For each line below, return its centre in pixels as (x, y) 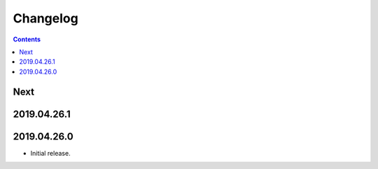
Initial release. (50, 153)
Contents (27, 39)
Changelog (45, 18)
